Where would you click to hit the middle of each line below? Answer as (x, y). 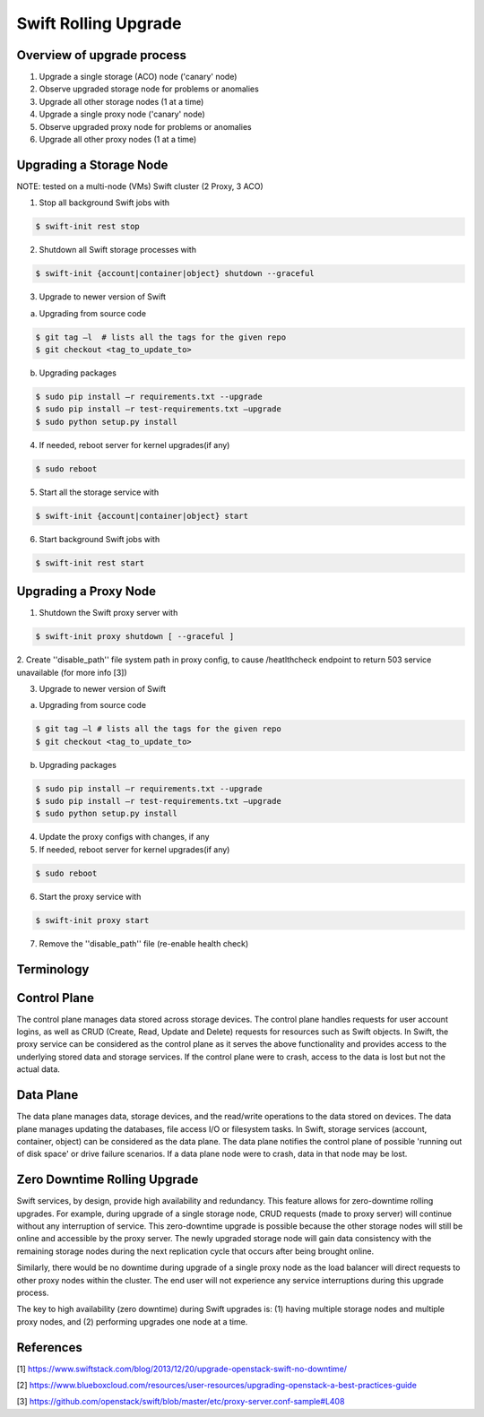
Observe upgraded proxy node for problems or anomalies (145, 126)
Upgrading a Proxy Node (86, 592)
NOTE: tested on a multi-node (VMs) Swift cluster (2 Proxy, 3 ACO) (140, 186)
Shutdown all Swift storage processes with (118, 250)
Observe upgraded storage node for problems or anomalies (149, 89)
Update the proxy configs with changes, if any (124, 837)
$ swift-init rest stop (88, 227)
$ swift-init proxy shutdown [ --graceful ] (135, 637)
